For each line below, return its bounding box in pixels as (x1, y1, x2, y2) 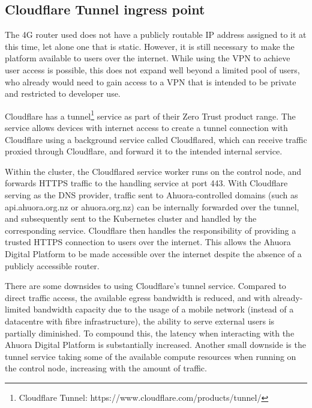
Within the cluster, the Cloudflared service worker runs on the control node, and (5, 165, 302, 177)
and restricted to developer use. (5, 87, 121, 100)
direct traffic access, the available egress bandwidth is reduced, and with (5, 291, 271, 303)
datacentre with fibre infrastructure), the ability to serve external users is (5, 314, 275, 327)
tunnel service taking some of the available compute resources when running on (5, 350, 296, 362)
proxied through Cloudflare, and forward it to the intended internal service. (5, 145, 283, 157)
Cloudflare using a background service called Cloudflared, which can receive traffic (5, 133, 307, 145)
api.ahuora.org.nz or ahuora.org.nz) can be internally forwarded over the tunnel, (5, 200, 299, 213)
